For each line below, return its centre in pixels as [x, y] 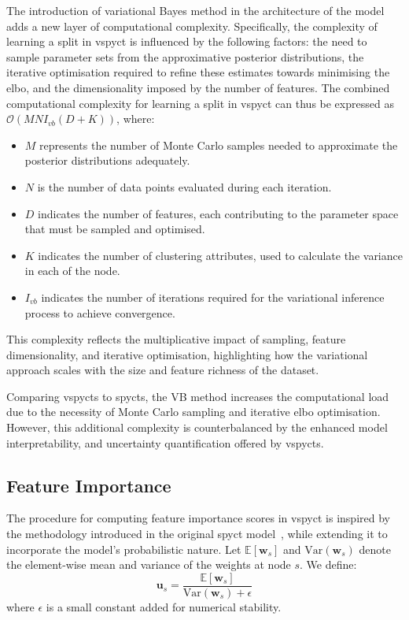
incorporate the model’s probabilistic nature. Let [124, 549]
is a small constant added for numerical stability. [164, 606]
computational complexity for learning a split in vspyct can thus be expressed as [200, 103]
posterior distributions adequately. [107, 160]
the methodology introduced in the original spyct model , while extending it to [197, 534]
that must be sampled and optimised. [115, 229]
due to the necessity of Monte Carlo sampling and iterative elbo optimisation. [193, 412]
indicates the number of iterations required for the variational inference [213, 297]
